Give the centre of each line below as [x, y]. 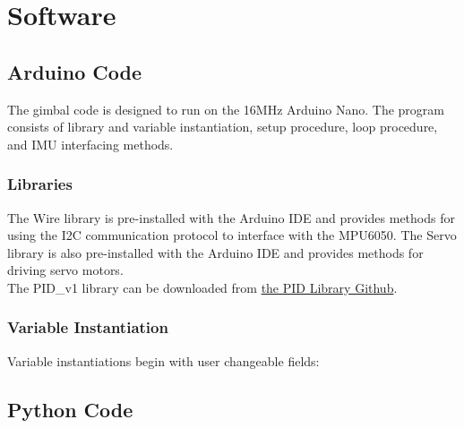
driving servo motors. [65, 270]
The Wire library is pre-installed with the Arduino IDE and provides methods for [231, 217]
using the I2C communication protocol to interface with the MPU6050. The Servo [232, 235]
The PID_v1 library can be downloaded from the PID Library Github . [202, 287]
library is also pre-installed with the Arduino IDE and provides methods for [215, 252]
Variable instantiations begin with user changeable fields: [163, 360]
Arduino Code [74, 71]
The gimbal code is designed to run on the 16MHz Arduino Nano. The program [226, 109]
